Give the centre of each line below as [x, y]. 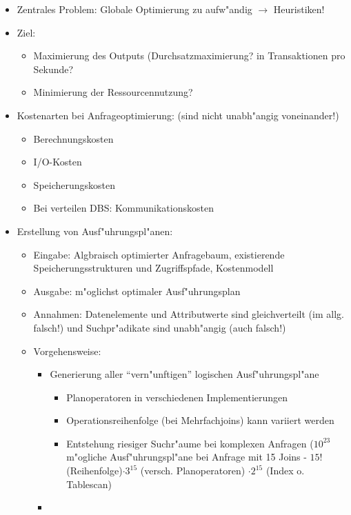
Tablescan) [89, 484]
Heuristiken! [299, 9]
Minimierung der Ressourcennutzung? [113, 92]
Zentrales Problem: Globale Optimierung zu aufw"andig [134, 9]
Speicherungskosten [74, 184]
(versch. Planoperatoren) [193, 471]
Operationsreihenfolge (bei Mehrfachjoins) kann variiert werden [200, 420]
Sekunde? [53, 69]
